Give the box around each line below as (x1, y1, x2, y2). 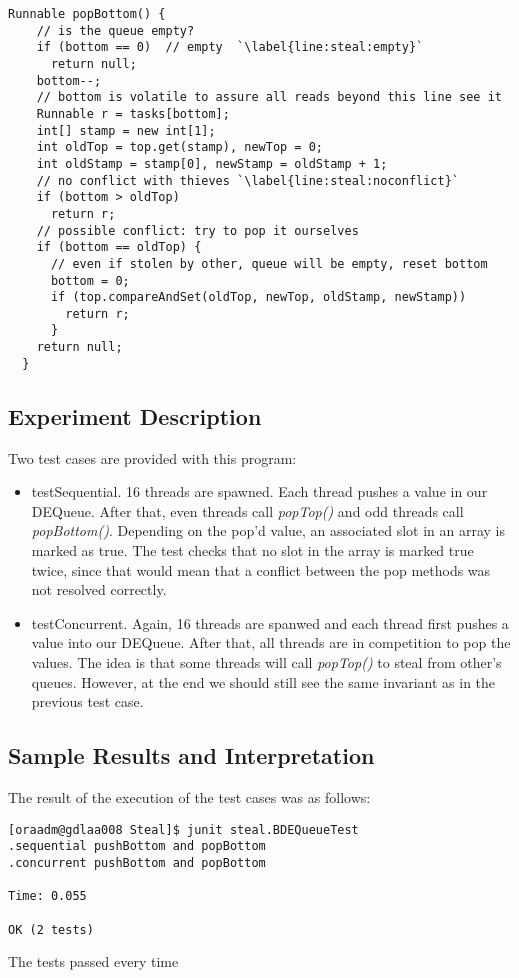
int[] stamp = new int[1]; (36, 123, 216, 138)
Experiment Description (8, 400, 262, 431)
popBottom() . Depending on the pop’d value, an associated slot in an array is (31, 520, 506, 541)
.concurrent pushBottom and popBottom (8, 855, 266, 870)
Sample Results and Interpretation (8, 740, 375, 771)
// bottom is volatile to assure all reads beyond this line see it (36, 90, 502, 105)
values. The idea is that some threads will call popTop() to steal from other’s (31, 651, 502, 672)
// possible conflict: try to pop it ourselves (36, 223, 359, 238)
